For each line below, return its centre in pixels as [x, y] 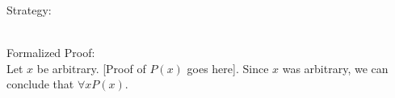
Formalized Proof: [51, 53]
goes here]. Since [228, 68]
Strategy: [29, 10]
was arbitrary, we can [335, 68]
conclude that [40, 84]
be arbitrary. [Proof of [91, 68]
